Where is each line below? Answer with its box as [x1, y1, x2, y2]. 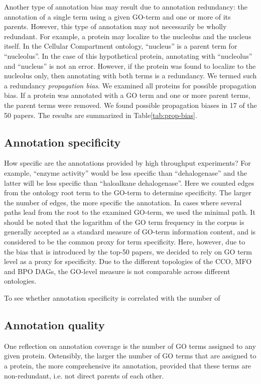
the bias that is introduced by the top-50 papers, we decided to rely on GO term [4, 246, 252, 257]
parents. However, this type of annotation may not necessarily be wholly [4, 21, 227, 32]
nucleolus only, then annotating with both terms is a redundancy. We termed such [4, 70, 257, 81]
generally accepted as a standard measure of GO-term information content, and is [4, 226, 256, 237]
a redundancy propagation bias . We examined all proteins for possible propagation [4, 80, 256, 90]
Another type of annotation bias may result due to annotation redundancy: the [4, 2, 247, 12]
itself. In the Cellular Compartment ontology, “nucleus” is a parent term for [4, 41, 237, 51]
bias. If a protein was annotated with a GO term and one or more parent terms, [4, 90, 250, 100]
